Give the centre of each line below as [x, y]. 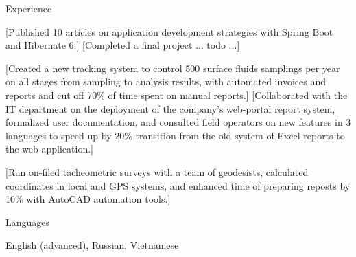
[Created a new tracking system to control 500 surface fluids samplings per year [173, 68]
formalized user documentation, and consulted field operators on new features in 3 [178, 122]
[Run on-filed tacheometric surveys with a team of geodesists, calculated [157, 171]
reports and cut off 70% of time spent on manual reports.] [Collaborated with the [177, 94]
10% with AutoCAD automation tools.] [88, 199]
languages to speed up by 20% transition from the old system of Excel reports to [175, 135]
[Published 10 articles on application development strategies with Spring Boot [169, 31]
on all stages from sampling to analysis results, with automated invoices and [166, 81]
